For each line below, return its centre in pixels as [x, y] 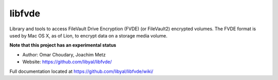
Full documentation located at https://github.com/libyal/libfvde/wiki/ [82, 71]
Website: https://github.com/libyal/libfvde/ [67, 62]
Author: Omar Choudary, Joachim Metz [64, 54]
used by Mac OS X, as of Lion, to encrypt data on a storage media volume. [88, 35]
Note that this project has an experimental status [63, 45]
